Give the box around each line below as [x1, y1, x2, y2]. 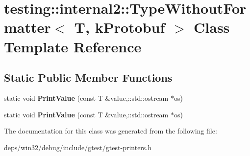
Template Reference [4, 36, 142, 56]
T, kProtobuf [74, 17, 165, 37]
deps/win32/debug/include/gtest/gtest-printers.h [4, 142, 152, 152]
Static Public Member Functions [4, 70, 173, 85]
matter [4, 17, 51, 37]
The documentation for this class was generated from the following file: [4, 126, 217, 136]
